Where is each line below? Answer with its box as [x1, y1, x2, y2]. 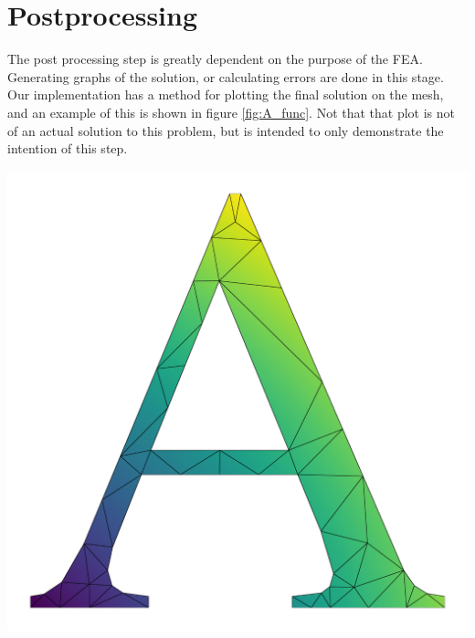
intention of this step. [7, 139, 128, 158]
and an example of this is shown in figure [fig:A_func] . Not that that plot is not [7, 102, 456, 121]
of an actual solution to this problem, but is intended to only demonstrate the [7, 120, 444, 140]
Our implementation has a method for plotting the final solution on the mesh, [7, 85, 444, 104]
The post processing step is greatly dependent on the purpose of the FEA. [7, 49, 423, 68]
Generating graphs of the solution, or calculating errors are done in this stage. [7, 67, 444, 86]
